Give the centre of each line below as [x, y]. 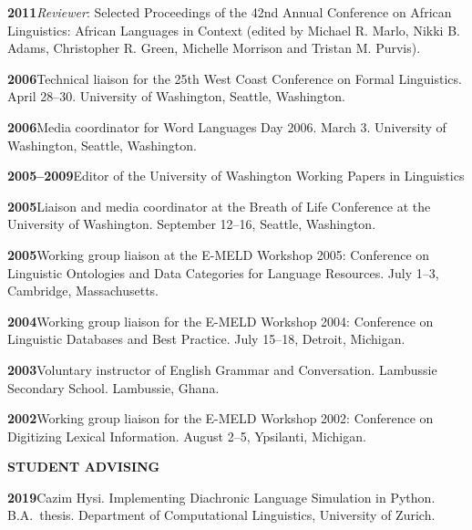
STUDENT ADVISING [84, 467]
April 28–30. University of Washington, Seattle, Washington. [176, 96]
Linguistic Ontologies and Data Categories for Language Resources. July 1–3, [223, 272]
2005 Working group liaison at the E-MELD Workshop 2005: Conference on [219, 254]
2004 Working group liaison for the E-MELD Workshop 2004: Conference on [221, 321]
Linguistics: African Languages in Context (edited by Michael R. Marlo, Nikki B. [234, 30]
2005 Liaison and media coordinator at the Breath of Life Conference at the [219, 206]
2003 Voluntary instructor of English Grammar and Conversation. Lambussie [222, 369]
